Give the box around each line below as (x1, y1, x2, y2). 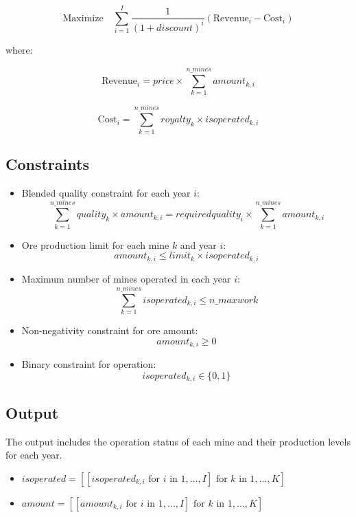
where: (5, 42, 33, 56)
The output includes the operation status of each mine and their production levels (5, 434, 351, 448)
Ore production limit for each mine (21, 237, 169, 252)
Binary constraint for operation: (21, 357, 156, 371)
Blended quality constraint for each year (21, 185, 191, 199)
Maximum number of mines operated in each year (21, 271, 231, 285)
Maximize (62, 13, 104, 23)
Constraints (5, 153, 89, 174)
